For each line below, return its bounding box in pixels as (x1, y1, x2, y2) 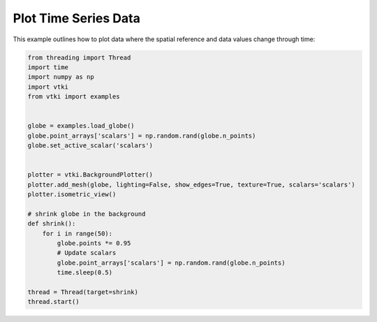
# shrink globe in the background (27, 210, 146, 218)
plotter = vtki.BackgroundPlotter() (27, 171, 154, 179)
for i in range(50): (42, 229, 113, 237)
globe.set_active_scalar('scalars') (27, 142, 154, 149)
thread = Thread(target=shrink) (27, 288, 139, 296)
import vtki (27, 82, 69, 91)
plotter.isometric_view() (27, 191, 117, 198)
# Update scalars (57, 249, 117, 257)
